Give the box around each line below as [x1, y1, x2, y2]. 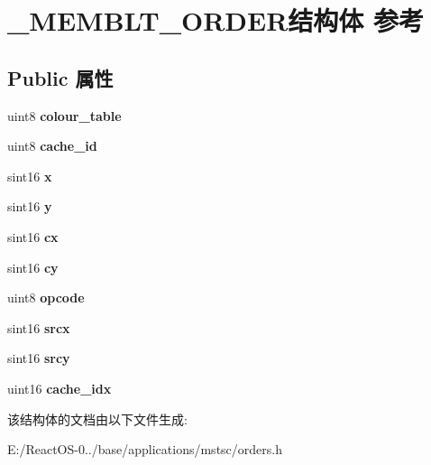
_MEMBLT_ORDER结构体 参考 [7, 2, 425, 39]
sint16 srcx [7, 318, 70, 337]
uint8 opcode [7, 288, 85, 307]
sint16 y [7, 197, 52, 216]
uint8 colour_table [7, 106, 122, 125]
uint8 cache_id [7, 136, 97, 155]
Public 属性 [7, 63, 114, 91]
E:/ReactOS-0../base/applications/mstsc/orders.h [7, 440, 282, 459]
